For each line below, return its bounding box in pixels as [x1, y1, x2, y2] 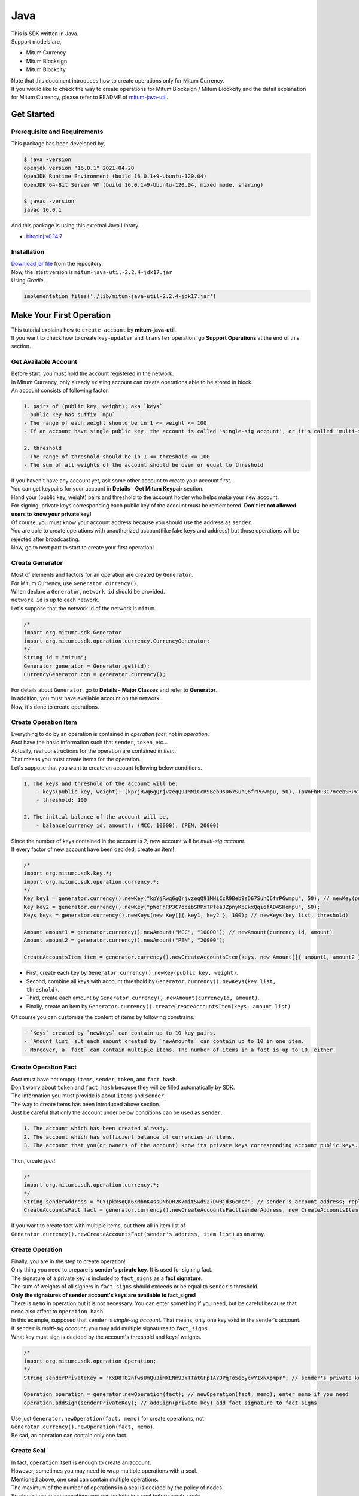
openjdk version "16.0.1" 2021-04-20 [23, 165, 135, 171]
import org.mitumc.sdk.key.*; [23, 870, 112, 877]
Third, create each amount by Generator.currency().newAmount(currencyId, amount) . [26, 994, 260, 1002]
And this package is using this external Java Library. [11, 221, 140, 229]
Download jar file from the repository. [11, 260, 104, 267]
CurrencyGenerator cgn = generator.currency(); [23, 671, 166, 678]
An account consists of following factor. [11, 387, 109, 394]
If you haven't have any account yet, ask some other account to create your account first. [11, 476, 232, 484]
